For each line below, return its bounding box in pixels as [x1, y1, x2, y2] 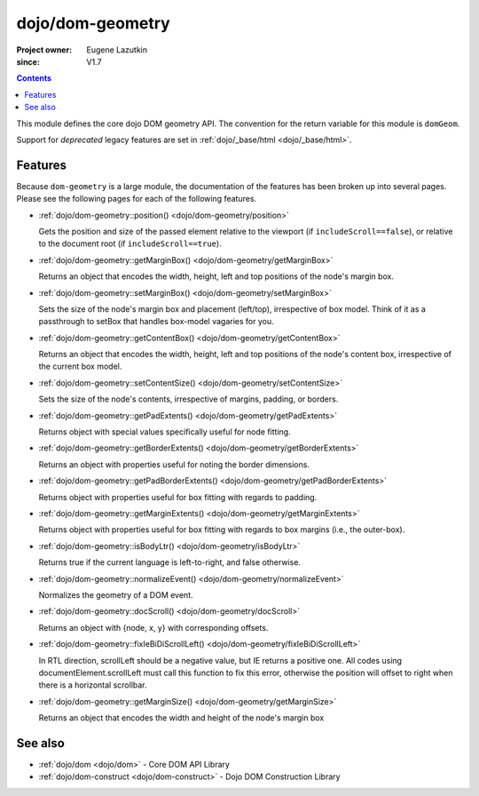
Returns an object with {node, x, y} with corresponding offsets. [38, 622, 269, 633]
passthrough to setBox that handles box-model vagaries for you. [38, 316, 274, 327]
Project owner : [16, 44, 73, 55]
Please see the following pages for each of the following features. [16, 194, 257, 204]
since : [16, 56, 40, 67]
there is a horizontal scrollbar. [38, 680, 147, 690]
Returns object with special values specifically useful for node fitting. [38, 426, 292, 437]
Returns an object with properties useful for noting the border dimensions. [38, 458, 310, 470]
